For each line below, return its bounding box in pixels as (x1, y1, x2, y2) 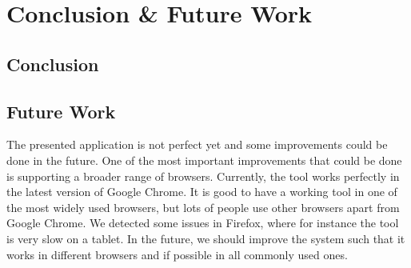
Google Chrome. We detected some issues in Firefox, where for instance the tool (6, 214, 399, 231)
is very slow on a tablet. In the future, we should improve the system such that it (6, 230, 405, 246)
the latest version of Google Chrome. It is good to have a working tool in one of (6, 183, 397, 200)
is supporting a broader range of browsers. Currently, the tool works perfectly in (6, 167, 400, 184)
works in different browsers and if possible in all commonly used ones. (6, 246, 348, 262)
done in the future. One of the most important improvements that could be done (6, 151, 402, 168)
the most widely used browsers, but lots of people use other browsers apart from (6, 198, 400, 215)
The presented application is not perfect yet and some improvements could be (6, 136, 388, 153)
